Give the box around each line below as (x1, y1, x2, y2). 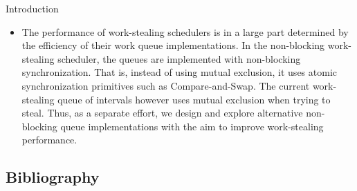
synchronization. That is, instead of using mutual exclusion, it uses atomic (21, 65, 337, 79)
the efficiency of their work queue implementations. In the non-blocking (21, 38, 325, 52)
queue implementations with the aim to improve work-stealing (60, 119, 324, 133)
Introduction (6, 1, 59, 15)
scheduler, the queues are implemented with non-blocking (57, 51, 301, 66)
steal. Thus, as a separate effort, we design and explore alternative (21, 105, 303, 120)
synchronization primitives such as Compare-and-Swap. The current (21, 78, 310, 92)
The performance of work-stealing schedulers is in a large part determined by (21, 24, 349, 39)
